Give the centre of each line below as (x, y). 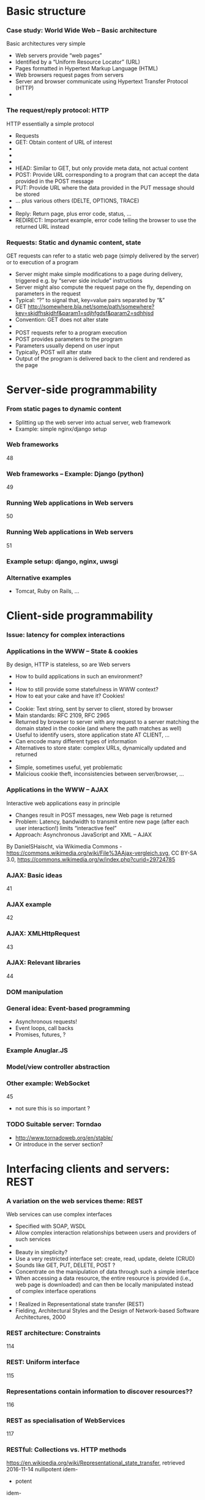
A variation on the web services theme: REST (75, 1201)
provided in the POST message (54, 181)
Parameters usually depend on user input (67, 346)
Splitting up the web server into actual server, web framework (93, 422)
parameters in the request (48, 294)
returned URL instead (42, 226)
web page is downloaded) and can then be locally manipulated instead (104, 1285)
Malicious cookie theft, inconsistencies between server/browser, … (100, 774)
